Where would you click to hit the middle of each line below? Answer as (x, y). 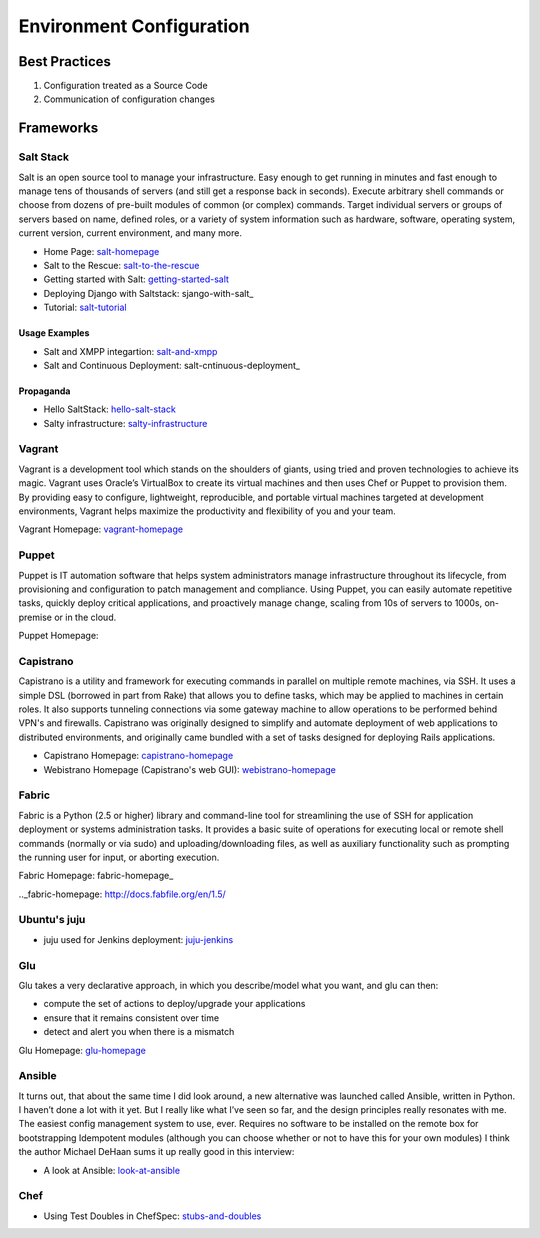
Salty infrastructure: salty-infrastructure (125, 423)
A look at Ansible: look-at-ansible (111, 1170)
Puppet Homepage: (58, 636)
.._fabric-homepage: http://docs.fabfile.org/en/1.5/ (122, 894)
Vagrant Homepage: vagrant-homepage (101, 529)
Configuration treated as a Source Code (126, 86)
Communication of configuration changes (129, 99)
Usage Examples (54, 333)
